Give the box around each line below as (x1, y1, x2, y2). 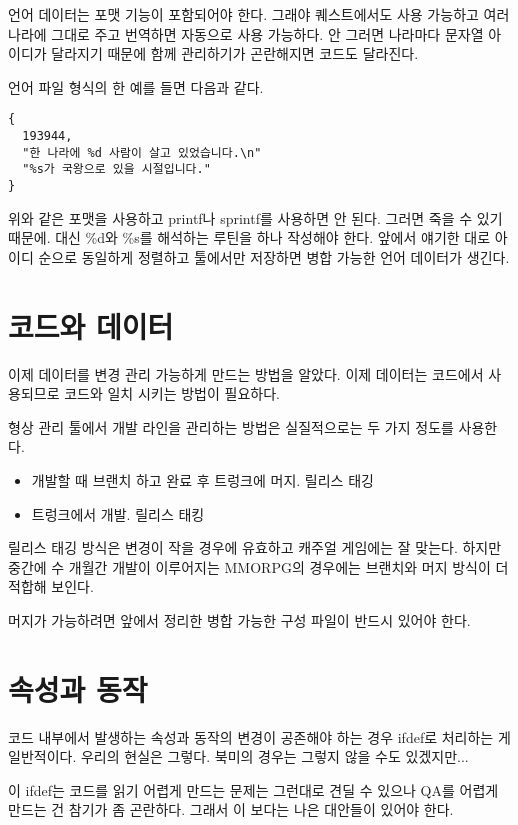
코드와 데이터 (8, 305, 174, 346)
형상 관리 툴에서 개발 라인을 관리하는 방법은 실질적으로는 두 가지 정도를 (8, 416, 454, 437)
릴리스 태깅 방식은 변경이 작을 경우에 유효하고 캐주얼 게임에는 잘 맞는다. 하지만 (8, 537, 502, 558)
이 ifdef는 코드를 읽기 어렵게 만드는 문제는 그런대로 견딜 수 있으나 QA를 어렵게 (8, 779, 499, 800)
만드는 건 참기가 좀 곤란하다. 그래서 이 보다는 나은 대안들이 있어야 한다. (8, 799, 454, 820)
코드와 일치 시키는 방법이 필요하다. (64, 383, 280, 404)
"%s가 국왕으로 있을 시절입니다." (22, 162, 211, 177)
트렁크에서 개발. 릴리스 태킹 (31, 503, 205, 524)
